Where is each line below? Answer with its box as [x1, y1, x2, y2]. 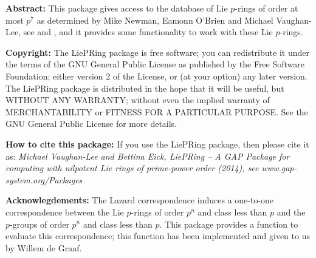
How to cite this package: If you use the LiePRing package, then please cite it [5, 137, 309, 150]
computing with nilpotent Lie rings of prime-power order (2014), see [5, 161, 259, 174]
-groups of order [10, 217, 69, 230]
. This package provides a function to [159, 217, 298, 230]
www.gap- [261, 161, 297, 174]
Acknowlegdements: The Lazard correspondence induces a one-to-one [5, 194, 274, 206]
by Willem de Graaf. [5, 241, 82, 254]
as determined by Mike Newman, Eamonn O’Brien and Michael [36, 13, 273, 26]
